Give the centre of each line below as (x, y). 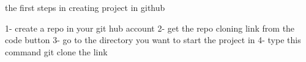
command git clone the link (56, 51)
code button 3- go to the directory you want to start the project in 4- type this (153, 40)
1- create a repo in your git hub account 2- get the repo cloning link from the (150, 28)
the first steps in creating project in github (85, 7)
